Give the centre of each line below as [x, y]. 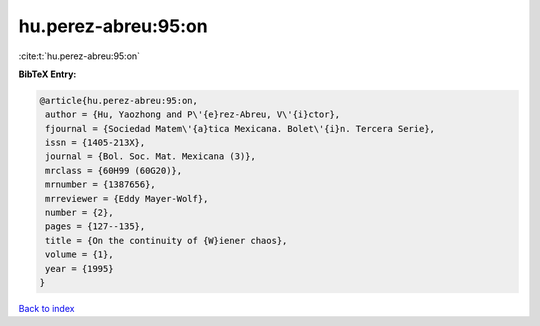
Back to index [46, 308]
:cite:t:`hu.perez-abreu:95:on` [79, 56]
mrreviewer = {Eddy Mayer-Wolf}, [127, 198]
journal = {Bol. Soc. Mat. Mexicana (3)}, [151, 156]
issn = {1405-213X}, [95, 143]
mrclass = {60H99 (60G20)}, [114, 170]
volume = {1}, [79, 254]
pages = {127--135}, [95, 226]
